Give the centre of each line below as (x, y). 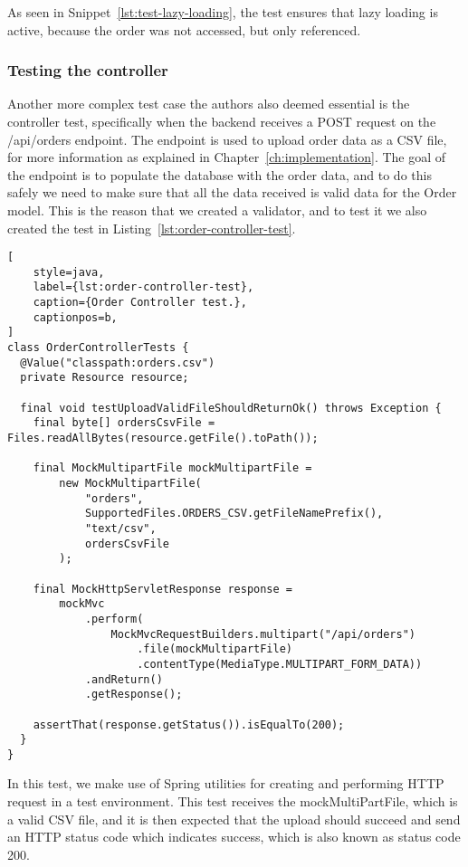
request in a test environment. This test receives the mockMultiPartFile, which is (233, 801)
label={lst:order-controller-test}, (143, 287)
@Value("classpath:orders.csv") (118, 362)
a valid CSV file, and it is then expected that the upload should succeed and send (234, 819)
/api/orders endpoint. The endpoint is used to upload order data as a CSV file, (227, 139)
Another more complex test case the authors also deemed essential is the (209, 104)
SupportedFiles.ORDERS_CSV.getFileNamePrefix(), (234, 514)
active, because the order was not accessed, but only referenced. (184, 29)
